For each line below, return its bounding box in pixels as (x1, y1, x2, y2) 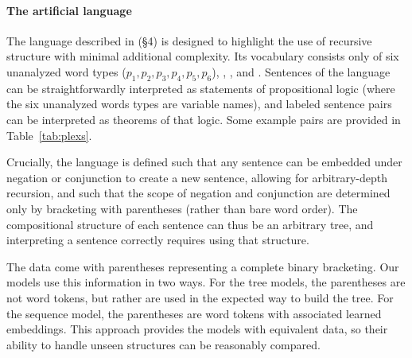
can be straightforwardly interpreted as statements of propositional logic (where (6, 80, 395, 96)
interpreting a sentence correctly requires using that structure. (6, 232, 309, 248)
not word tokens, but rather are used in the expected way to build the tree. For (6, 289, 394, 305)
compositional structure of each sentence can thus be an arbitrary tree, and (6, 216, 374, 232)
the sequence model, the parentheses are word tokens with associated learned (6, 305, 382, 321)
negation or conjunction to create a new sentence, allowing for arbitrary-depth (6, 169, 388, 185)
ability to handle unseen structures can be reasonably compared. (6, 336, 321, 352)
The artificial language (6, 2, 132, 18)
